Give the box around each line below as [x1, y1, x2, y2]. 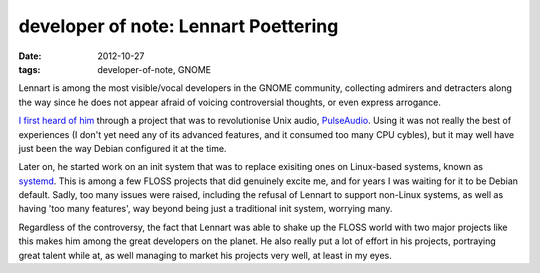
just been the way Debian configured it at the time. [18, 142, 227, 154]
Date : [18, 50, 42, 62]
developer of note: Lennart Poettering [18, 15, 339, 37]
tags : [18, 63, 41, 75]
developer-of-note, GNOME [97, 63, 212, 75]
